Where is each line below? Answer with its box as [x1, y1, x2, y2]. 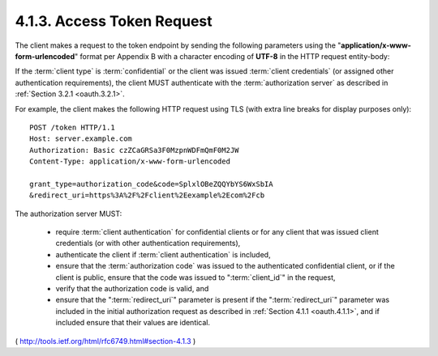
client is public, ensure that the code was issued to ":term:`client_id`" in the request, [55, 272, 336, 282]
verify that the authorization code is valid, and [55, 283, 209, 293]
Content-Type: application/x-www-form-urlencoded [29, 157, 231, 166]
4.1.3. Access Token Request [15, 12, 213, 30]
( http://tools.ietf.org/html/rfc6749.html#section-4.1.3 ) [15, 336, 196, 345]
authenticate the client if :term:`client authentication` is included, [55, 249, 271, 259]
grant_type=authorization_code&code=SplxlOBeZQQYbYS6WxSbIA [29, 179, 273, 189]
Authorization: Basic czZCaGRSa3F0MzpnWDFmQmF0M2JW [29, 146, 239, 155]
